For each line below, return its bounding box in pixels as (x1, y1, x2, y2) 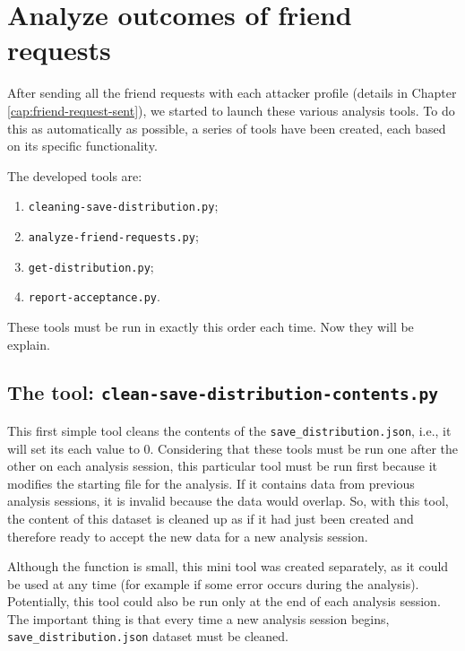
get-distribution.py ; (28, 256, 154, 275)
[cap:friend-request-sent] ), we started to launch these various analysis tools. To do (7, 100, 455, 119)
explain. (7, 334, 50, 353)
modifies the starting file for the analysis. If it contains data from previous (7, 473, 415, 492)
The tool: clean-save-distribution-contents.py (7, 378, 438, 406)
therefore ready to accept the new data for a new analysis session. (7, 526, 368, 545)
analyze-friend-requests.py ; (28, 226, 199, 245)
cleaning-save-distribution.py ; (28, 196, 219, 215)
